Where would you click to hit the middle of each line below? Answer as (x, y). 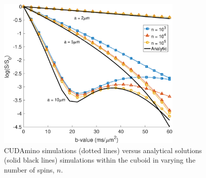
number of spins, (29, 170)
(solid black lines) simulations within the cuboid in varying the (100, 160)
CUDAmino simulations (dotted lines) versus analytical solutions (103, 150)
